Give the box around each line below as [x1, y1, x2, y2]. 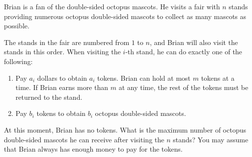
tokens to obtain [36, 108, 86, 118]
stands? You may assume [172, 134, 249, 144]
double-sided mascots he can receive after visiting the [4, 134, 165, 144]
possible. [4, 21, 29, 31]
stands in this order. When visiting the [4, 46, 121, 57]
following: [4, 56, 33, 66]
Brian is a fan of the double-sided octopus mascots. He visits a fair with [4, 1, 220, 11]
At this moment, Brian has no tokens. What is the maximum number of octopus [4, 124, 246, 135]
